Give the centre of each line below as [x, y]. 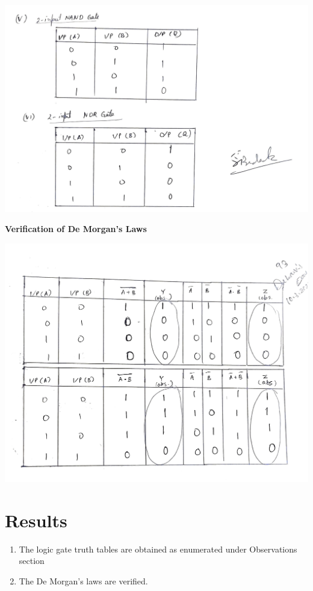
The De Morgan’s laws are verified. [83, 580]
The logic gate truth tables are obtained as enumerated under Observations [158, 549]
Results [36, 520]
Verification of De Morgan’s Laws [76, 229]
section [32, 561]
